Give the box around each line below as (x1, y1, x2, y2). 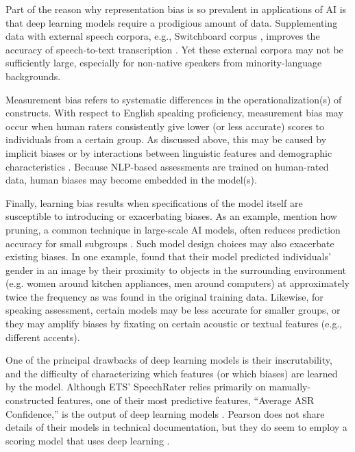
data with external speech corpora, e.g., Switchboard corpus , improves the (5, 29, 320, 43)
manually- (269, 379, 311, 394)
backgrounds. (5, 68, 61, 83)
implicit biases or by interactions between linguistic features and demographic (5, 145, 332, 160)
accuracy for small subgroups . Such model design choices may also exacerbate (5, 236, 334, 250)
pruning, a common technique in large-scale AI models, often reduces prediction (5, 222, 341, 236)
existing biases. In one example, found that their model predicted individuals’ (5, 249, 331, 264)
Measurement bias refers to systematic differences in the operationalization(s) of (5, 92, 342, 106)
